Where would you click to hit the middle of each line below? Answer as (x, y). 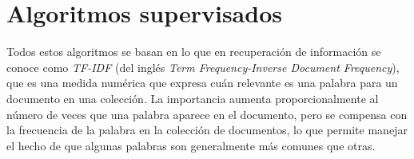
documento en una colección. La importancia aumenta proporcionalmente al (193, 98)
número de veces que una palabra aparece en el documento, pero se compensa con (207, 114)
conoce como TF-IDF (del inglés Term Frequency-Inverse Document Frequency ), (203, 67)
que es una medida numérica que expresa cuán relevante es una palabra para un (202, 83)
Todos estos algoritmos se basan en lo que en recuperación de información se (194, 52)
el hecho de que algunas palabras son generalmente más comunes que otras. (191, 145)
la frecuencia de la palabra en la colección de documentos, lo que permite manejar (207, 130)
